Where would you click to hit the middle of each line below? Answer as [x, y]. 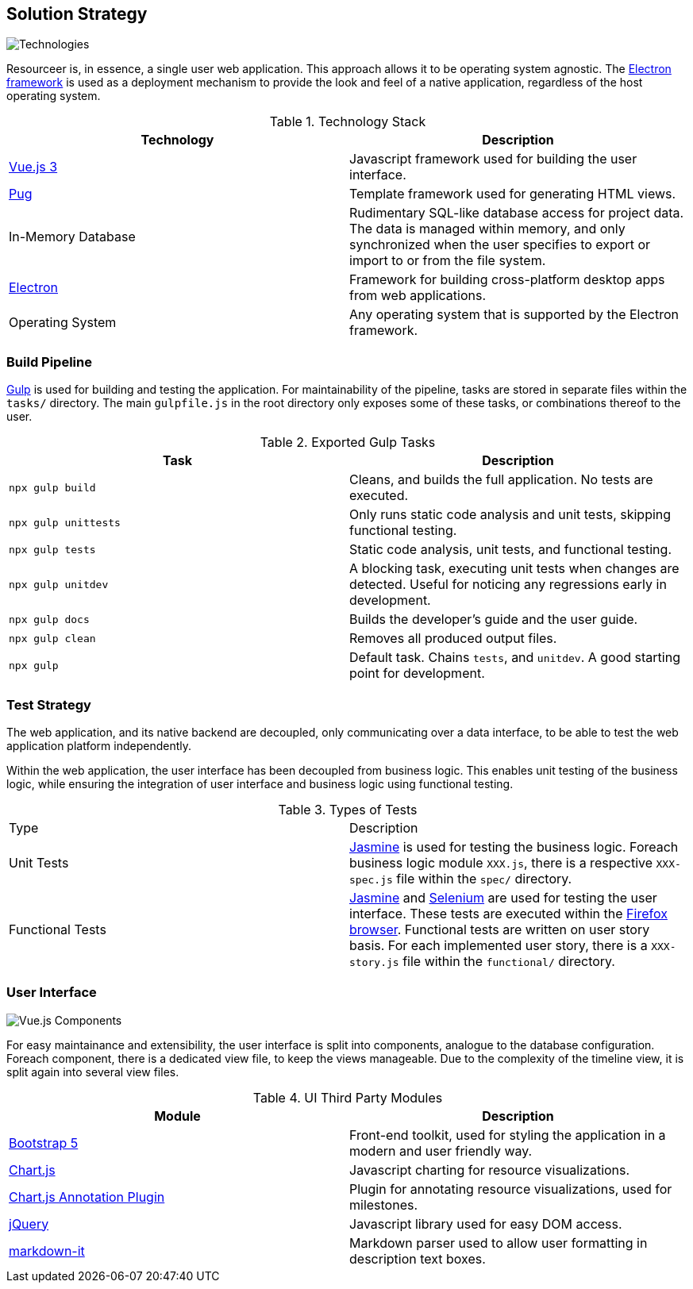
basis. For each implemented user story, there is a [499, 945]
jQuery [29, 1224]
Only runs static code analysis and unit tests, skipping [510, 515]
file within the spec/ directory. [484, 878]
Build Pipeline [49, 362]
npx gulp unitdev [59, 584]
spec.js [371, 879]
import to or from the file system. [448, 261]
